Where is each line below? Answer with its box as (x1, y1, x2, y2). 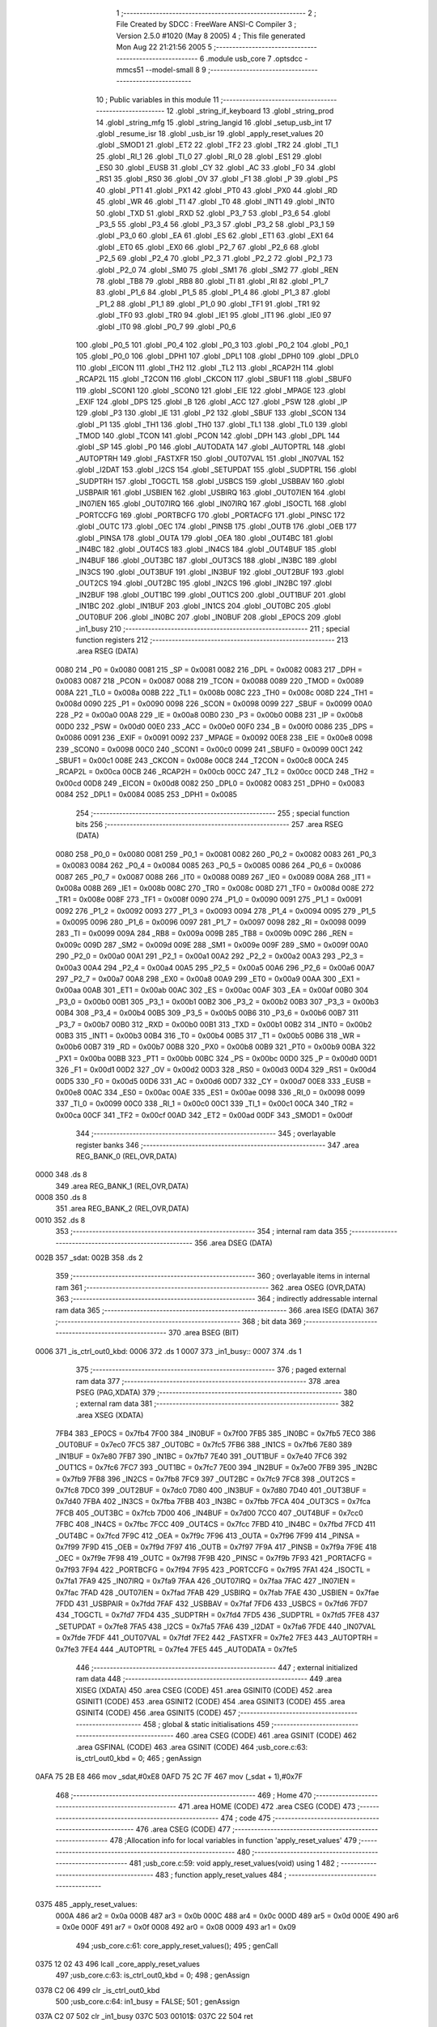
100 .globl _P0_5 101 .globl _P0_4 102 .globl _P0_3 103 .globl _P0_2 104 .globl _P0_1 (75, 340, 349, 349)
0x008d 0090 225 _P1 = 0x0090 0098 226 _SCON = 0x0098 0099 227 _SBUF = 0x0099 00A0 (55, 699, 372, 709)
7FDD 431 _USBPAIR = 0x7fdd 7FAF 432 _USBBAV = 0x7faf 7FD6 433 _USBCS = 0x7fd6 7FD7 (55, 1598, 368, 1609)
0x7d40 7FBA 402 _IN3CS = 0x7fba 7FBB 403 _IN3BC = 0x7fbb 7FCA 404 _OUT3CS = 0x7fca (55, 1497, 371, 1506)
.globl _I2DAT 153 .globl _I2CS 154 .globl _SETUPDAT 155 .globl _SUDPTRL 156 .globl (75, 465, 357, 474)
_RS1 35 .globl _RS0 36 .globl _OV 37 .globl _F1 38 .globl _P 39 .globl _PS (95, 174, 338, 184)
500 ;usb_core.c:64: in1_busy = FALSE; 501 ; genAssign (55, 1997, 240, 2007)
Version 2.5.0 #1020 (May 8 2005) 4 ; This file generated (116, 31, 306, 41)
